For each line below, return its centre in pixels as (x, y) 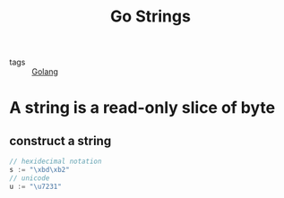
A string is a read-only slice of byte (142, 108)
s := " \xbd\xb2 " (39, 170)
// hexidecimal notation (56, 162)
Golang (45, 72)
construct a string (60, 141)
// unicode (30, 178)
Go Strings (151, 17)
